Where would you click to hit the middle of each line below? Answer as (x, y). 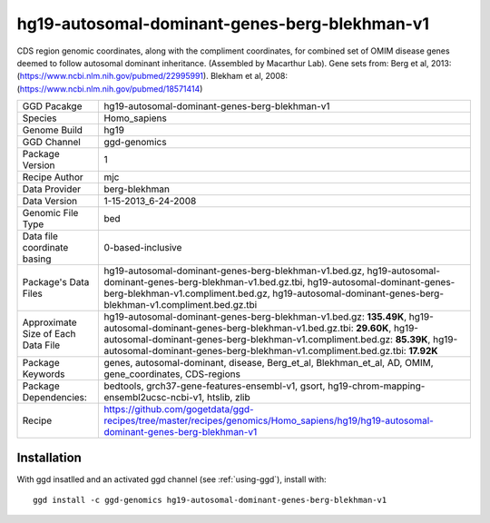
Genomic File (50, 213)
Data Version (50, 202)
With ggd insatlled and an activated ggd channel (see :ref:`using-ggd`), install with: (171, 479)
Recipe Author (53, 177)
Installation (49, 457)
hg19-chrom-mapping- (376, 386)
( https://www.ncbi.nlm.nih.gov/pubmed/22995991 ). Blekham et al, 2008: (152, 76)
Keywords (44, 374)
